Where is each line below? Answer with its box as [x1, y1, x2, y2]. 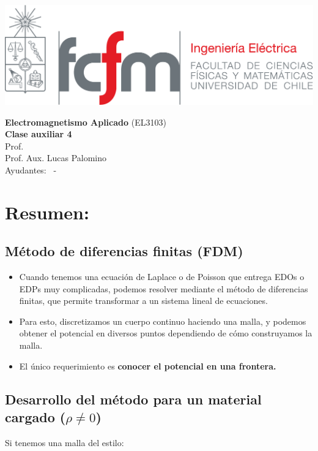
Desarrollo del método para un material [5, 389, 262, 408]
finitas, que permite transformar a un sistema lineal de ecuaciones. [19, 294, 268, 307]
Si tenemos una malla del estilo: [5, 436, 124, 449]
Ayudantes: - [5, 163, 57, 176]
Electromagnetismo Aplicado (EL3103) [5, 115, 166, 128]
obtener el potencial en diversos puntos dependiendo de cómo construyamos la [19, 327, 312, 339]
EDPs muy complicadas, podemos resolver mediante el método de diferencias [19, 282, 308, 295]
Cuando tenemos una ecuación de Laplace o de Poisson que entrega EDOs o [19, 270, 305, 283]
